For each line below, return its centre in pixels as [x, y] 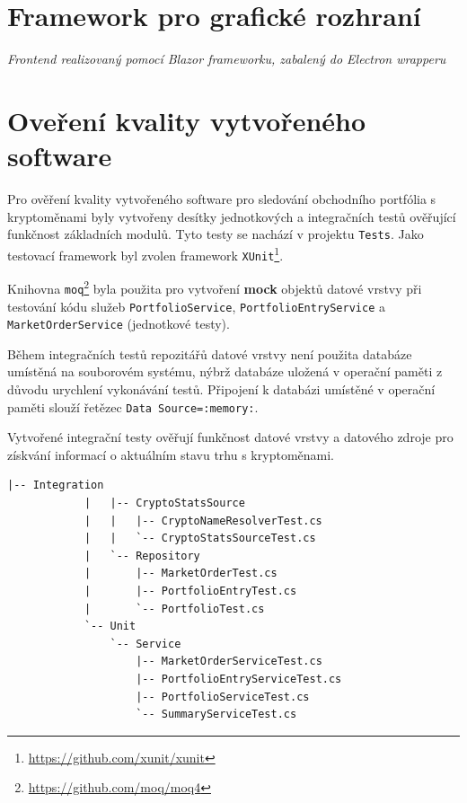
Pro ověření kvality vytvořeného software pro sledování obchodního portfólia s [222, 199]
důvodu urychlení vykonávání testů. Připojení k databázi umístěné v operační [221, 389]
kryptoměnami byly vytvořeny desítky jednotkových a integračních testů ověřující [232, 216]
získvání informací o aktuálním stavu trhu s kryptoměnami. [171, 454]
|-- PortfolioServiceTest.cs [223, 697]
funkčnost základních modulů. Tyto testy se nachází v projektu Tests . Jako [216, 234]
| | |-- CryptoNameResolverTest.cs [203, 521]
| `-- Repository [142, 556]
